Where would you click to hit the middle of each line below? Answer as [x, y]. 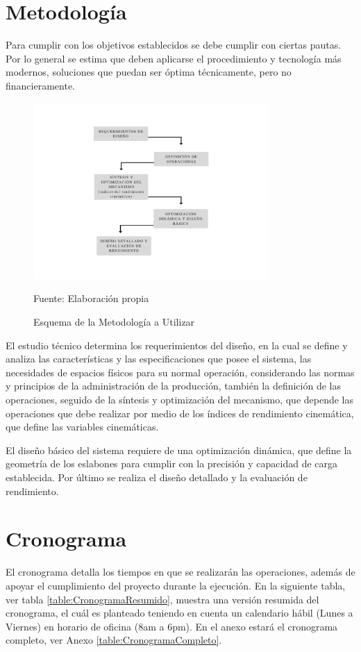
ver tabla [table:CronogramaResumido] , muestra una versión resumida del [162, 599]
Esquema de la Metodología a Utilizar [114, 322]
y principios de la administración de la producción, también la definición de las [173, 386]
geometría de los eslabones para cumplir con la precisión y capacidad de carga [172, 463]
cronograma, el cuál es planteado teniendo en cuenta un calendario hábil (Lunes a [179, 613]
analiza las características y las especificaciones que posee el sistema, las [159, 359]
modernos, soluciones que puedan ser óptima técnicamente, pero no [149, 72]
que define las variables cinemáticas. [82, 427]
